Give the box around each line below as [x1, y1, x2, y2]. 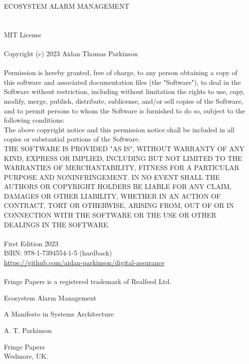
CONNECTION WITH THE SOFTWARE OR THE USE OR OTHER [4, 210, 217, 220]
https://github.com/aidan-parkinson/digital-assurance [4, 257, 165, 268]
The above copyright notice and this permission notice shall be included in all [4, 124, 235, 134]
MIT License [4, 29, 42, 39]
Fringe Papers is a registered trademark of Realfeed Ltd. [4, 276, 171, 286]
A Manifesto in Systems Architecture [4, 309, 114, 319]
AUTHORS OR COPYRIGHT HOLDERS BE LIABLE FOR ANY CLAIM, [4, 181, 232, 191]
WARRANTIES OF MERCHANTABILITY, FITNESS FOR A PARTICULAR [4, 162, 239, 173]
